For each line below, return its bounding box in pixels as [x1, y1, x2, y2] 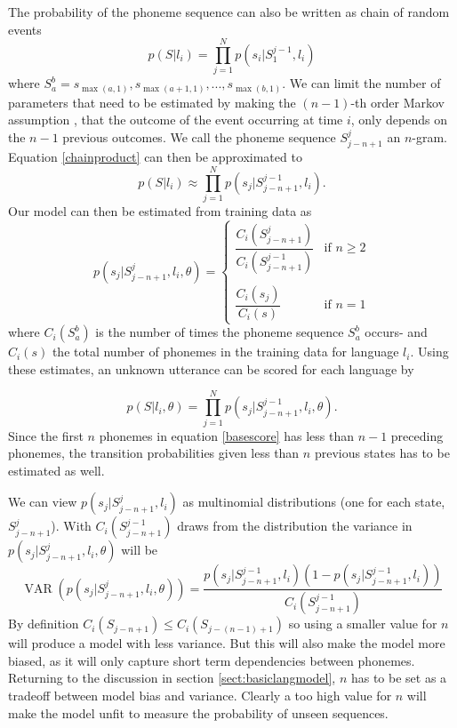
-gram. [412, 128, 447, 147]
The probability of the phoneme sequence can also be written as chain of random [8, 3, 450, 20]
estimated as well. [8, 460, 105, 479]
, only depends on [350, 110, 447, 129]
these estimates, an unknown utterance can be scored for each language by [8, 359, 414, 378]
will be [121, 540, 158, 559]
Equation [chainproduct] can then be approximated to [8, 148, 302, 166]
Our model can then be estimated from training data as [8, 202, 312, 220]
